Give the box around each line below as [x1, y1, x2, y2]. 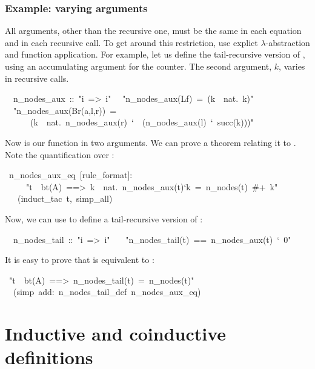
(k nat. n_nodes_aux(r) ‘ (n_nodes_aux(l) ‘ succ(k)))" [30, 116, 254, 128]
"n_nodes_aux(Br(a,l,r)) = [13, 104, 117, 116]
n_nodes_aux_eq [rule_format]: [8, 168, 133, 181]
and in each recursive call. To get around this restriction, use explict [5, 36, 258, 48]
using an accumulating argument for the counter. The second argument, [5, 60, 272, 72]
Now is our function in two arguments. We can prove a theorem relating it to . [5, 136, 296, 148]
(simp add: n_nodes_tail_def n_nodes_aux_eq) [13, 285, 201, 298]
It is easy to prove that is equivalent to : [5, 253, 154, 266]
